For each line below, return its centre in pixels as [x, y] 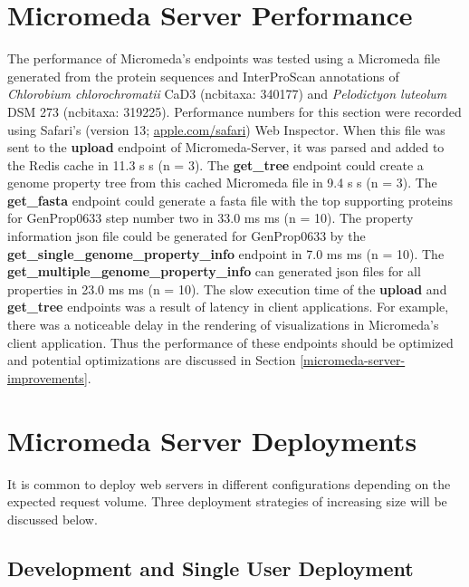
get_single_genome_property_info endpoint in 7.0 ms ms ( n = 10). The [226, 253]
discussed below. [53, 519]
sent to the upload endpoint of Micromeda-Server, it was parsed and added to [226, 147]
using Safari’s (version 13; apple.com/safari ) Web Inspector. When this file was [226, 129]
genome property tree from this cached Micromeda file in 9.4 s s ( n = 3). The [222, 183]
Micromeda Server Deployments [212, 440]
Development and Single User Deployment [211, 568]
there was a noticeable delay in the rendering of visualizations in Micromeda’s [223, 325]
